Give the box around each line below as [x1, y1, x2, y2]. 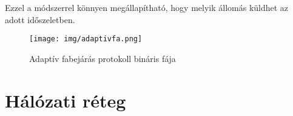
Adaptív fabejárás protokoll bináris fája [29, 52, 176, 64]
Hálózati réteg [5, 87, 126, 112]
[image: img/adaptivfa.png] [29, 35, 143, 44]
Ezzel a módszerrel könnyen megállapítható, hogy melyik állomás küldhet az [5, 1, 289, 13]
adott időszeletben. [5, 13, 75, 26]
